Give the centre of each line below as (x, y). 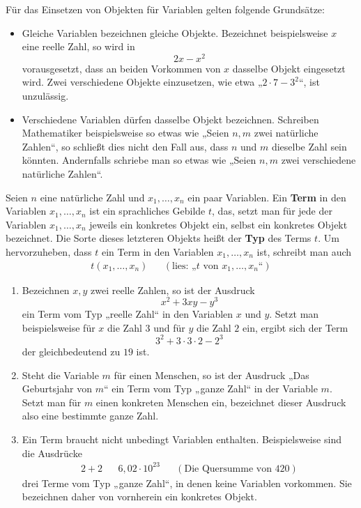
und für (169, 327)
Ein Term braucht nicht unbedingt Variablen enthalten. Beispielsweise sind (182, 439)
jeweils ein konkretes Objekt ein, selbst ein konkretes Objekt (218, 224)
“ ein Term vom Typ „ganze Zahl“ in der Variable (210, 388)
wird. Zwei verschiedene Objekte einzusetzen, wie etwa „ (142, 82)
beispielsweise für (59, 327)
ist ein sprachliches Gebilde (147, 211)
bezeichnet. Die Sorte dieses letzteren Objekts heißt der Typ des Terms (159, 238)
